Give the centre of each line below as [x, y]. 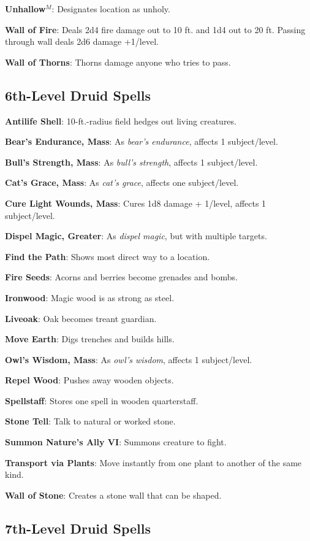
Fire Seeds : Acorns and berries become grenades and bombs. [121, 277]
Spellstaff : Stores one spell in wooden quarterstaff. [102, 400]
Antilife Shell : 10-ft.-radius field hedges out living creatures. [121, 121]
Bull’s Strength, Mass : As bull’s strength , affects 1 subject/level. [131, 162]
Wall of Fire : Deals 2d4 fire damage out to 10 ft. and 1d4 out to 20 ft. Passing [155, 29]
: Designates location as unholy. [111, 9]
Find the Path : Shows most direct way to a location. [108, 256]
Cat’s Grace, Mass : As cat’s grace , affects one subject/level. [122, 182]
